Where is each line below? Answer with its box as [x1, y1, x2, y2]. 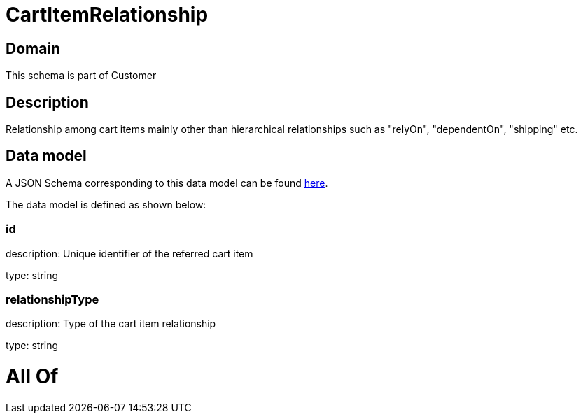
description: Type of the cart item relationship [6, 318, 216, 330]
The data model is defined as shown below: [6, 198, 206, 211]
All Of [6, 364, 59, 389]
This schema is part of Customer [6, 69, 157, 82]
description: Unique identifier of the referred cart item [6, 247, 253, 260]
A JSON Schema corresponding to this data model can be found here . [6, 176, 328, 189]
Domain [6, 39, 61, 57]
